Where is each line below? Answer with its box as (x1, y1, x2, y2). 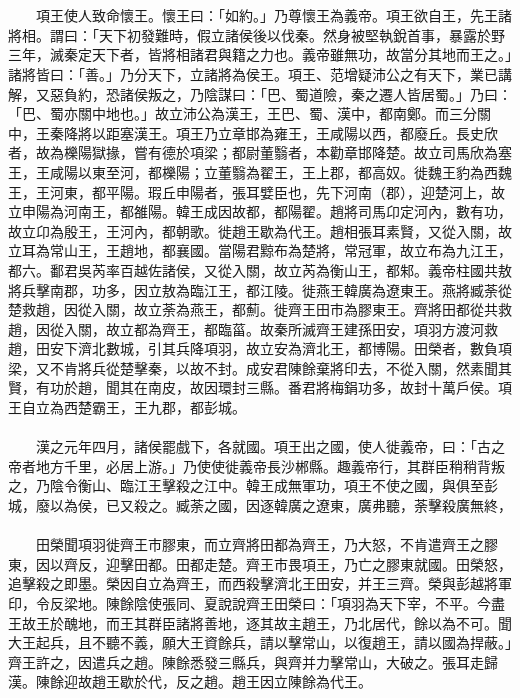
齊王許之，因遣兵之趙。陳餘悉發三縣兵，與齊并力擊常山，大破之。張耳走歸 (8, 651, 498, 672)
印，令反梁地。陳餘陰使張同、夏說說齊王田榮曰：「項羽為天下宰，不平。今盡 (8, 593, 505, 613)
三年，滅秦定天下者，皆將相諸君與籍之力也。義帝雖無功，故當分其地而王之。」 (8, 44, 512, 65)
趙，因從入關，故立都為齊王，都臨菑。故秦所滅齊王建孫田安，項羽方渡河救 (8, 318, 498, 339)
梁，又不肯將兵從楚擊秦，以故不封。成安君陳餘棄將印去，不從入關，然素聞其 (8, 357, 512, 378)
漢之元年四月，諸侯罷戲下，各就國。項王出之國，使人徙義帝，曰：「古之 (35, 436, 505, 457)
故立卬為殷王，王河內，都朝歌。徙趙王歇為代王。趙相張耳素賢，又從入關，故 (8, 220, 512, 241)
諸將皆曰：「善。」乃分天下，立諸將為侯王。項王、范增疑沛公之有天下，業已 (8, 63, 498, 84)
